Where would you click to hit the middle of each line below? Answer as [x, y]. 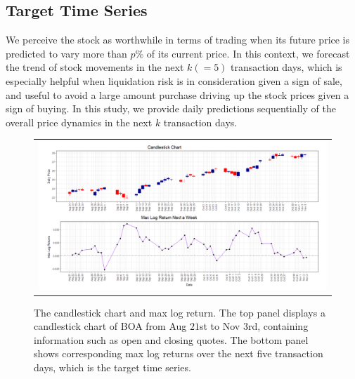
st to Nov [220, 326]
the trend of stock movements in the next [95, 67]
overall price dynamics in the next [79, 122]
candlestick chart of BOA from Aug [110, 326]
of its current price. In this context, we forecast [248, 53]
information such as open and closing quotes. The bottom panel [171, 339]
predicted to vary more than [66, 53]
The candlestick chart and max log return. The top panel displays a [180, 312]
